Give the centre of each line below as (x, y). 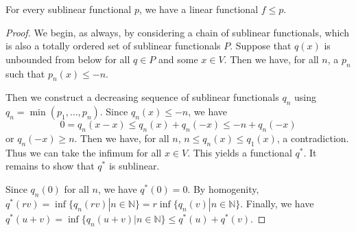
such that (25, 73)
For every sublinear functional (69, 9)
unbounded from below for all (68, 59)
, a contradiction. (313, 138)
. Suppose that (261, 46)
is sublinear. (134, 166)
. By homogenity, (223, 188)
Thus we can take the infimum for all (84, 152)
